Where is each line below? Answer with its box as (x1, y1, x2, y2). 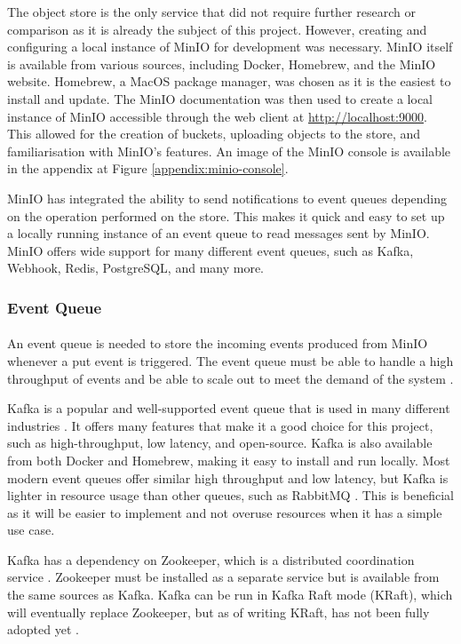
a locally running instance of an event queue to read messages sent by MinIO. (7, 224, 430, 242)
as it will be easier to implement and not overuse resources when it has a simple (7, 503, 442, 521)
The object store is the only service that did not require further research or (7, 3, 416, 20)
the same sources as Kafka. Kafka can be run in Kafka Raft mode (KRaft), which (7, 585, 453, 604)
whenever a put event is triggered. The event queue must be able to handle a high (7, 351, 454, 370)
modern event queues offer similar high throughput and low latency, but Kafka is (7, 468, 449, 487)
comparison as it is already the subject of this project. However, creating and (7, 20, 427, 38)
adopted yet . (7, 620, 79, 639)
